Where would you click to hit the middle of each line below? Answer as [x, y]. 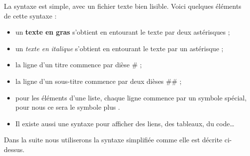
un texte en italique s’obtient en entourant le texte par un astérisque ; [119, 48]
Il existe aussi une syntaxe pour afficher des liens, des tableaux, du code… [125, 123]
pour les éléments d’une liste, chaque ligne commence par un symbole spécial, [131, 97]
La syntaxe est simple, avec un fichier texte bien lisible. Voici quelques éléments [123, 6]
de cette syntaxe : [30, 15]
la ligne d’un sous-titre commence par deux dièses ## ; [98, 81]
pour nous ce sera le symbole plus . [68, 107]
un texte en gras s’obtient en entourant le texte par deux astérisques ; [123, 32]
